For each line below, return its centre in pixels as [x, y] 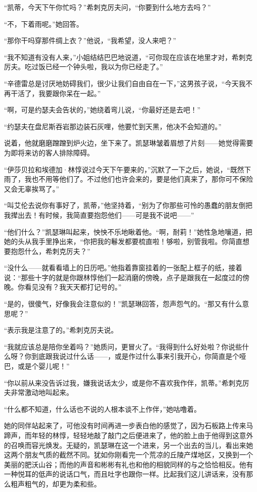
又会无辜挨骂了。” [32, 188]
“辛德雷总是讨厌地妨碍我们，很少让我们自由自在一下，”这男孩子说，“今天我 [125, 83]
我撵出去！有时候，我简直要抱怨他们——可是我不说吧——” [99, 215]
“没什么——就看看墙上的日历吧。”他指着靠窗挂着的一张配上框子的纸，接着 [123, 268]
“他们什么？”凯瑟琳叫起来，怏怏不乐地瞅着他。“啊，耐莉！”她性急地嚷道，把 [128, 231]
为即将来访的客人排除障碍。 [49, 152]
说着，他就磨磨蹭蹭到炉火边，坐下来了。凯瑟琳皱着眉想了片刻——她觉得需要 [128, 143]
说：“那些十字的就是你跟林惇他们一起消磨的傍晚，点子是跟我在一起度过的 [123, 277]
